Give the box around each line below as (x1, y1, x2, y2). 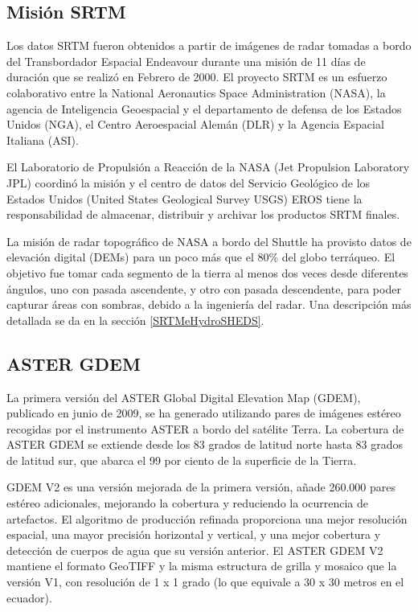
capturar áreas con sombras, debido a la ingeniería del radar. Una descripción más (6, 296, 412, 313)
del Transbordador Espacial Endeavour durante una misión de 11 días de (6, 52, 366, 69)
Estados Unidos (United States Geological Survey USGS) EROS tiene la (6, 190, 363, 207)
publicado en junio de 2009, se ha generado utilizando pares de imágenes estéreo (6, 405, 401, 421)
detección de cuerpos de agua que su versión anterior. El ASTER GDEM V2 (6, 541, 383, 558)
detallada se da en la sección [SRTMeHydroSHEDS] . (6, 311, 264, 328)
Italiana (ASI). (6, 131, 79, 148)
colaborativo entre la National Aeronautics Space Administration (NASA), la (6, 84, 386, 101)
